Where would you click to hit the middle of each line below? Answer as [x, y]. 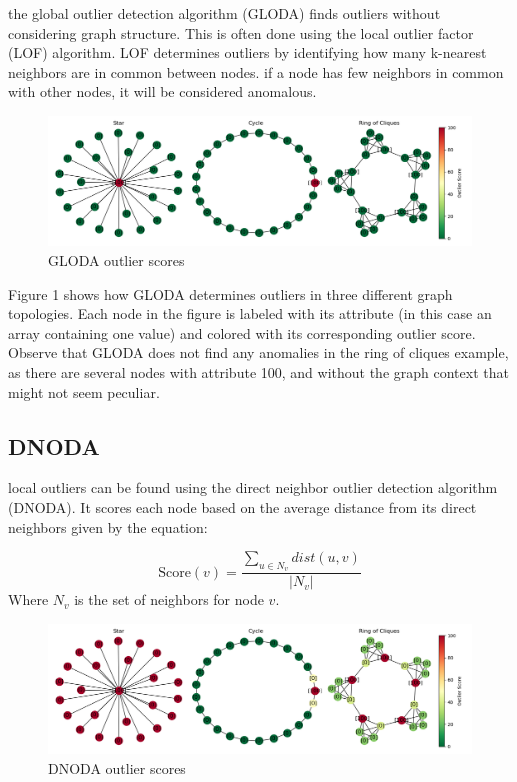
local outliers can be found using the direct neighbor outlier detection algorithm [253, 487]
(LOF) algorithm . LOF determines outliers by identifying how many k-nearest [247, 52]
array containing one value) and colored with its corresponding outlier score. [242, 332]
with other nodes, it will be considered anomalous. [162, 91]
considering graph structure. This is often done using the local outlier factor [241, 32]
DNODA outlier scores [117, 767]
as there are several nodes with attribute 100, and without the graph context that [258, 371]
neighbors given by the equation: [108, 526]
